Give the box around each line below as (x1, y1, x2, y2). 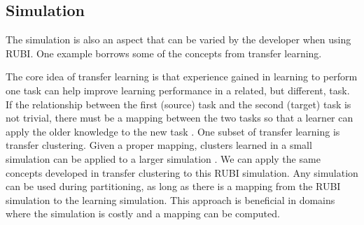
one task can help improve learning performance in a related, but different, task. (6, 82, 350, 97)
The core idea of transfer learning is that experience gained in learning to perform (6, 69, 358, 84)
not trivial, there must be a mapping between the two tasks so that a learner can (6, 110, 353, 125)
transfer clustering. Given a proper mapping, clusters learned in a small (6, 138, 312, 152)
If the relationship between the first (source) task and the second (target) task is (6, 96, 351, 111)
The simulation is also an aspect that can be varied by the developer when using (6, 32, 351, 47)
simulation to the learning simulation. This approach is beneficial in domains (6, 192, 335, 207)
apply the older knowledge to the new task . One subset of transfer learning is (6, 124, 340, 138)
